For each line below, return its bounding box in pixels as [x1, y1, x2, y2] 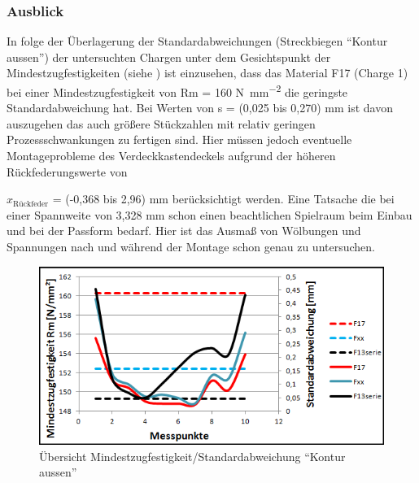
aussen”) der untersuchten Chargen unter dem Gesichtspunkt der [7, 48, 331, 65]
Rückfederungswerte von [7, 163, 128, 180]
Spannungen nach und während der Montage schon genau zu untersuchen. [7, 238, 375, 255]
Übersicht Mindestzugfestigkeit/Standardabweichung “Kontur [39, 447, 346, 464]
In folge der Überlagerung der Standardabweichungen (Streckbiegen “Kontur [7, 33, 388, 50]
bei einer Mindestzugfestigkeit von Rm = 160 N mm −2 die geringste [7, 81, 348, 100]
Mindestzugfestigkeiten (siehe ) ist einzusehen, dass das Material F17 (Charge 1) [7, 64, 408, 81]
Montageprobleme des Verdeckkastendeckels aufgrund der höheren [7, 147, 336, 164]
